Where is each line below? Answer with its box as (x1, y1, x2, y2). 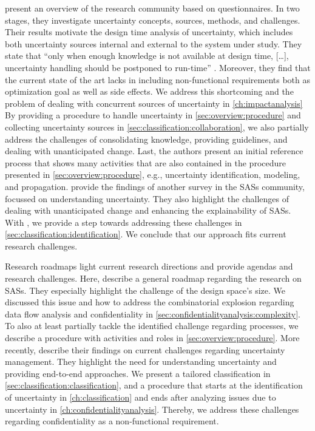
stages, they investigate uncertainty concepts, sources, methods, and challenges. (5, 13, 300, 26)
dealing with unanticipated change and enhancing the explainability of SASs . (5, 204, 291, 217)
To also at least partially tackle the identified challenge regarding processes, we (5, 319, 299, 332)
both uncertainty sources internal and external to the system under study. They (5, 37, 302, 50)
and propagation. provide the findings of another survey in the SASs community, (5, 180, 305, 192)
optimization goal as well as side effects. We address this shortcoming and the (5, 85, 294, 98)
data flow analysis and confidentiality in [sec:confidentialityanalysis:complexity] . (5, 307, 300, 320)
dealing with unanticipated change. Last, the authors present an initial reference (5, 144, 303, 157)
